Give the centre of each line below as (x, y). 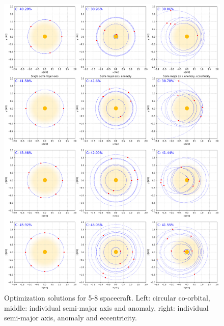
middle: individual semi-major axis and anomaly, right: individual (106, 307)
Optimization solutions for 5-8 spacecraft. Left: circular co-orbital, (107, 297)
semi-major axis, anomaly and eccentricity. (71, 318)
